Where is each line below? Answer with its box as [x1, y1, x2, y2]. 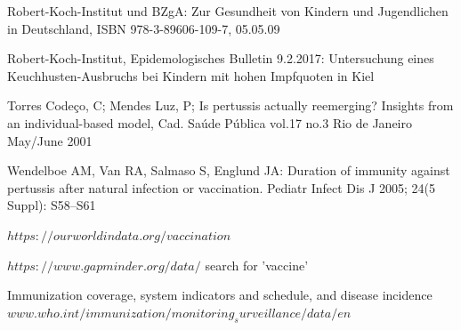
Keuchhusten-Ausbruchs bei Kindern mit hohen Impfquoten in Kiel [7, 66, 375, 85]
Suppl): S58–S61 [7, 196, 96, 214]
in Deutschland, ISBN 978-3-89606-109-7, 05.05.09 [7, 19, 280, 37]
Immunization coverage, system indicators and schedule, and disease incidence [7, 286, 433, 304]
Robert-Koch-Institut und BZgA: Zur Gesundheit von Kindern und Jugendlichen [7, 2, 449, 20]
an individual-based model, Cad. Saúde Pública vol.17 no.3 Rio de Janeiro [7, 113, 412, 132]
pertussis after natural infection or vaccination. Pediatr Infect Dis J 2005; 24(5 [7, 178, 435, 197]
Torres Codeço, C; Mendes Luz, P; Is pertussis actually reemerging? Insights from [7, 96, 454, 115]
